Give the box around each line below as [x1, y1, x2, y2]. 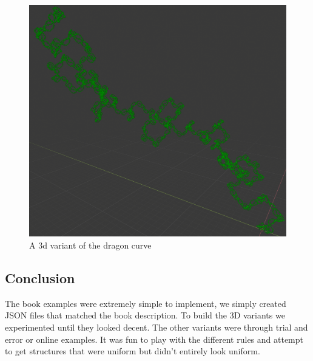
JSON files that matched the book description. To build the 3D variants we [5, 309, 285, 321]
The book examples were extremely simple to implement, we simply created [5, 297, 286, 309]
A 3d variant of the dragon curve [29, 238, 152, 251]
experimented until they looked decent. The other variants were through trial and [5, 320, 308, 333]
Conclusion [5, 268, 75, 287]
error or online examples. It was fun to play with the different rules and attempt [5, 332, 304, 345]
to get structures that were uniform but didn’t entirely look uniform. [5, 345, 260, 357]
